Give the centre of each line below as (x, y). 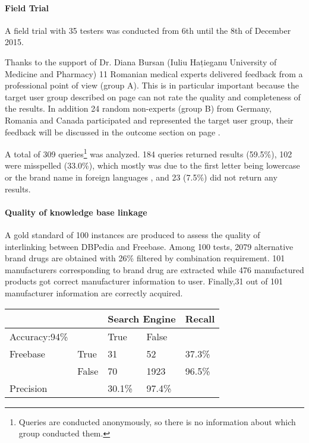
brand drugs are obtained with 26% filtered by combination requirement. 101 (145, 258)
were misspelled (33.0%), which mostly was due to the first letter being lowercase (152, 165)
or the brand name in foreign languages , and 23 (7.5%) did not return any (141, 177)
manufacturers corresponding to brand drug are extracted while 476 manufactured (154, 269)
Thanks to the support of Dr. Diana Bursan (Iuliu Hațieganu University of (141, 61)
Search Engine (142, 318)
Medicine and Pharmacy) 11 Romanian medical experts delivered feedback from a (154, 73)
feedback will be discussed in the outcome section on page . (113, 132)
